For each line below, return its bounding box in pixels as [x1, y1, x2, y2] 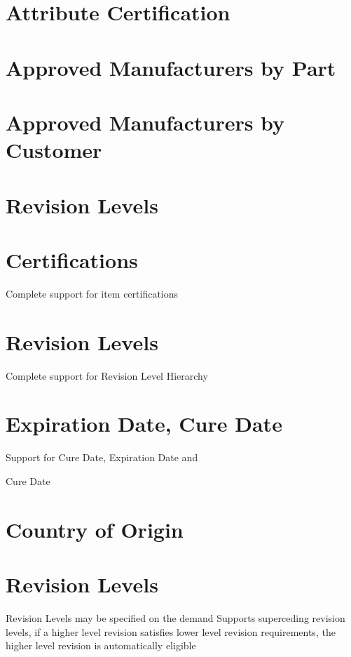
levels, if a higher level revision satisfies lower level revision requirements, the [6, 624, 336, 639]
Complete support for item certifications [6, 286, 179, 300]
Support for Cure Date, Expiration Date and [6, 450, 198, 465]
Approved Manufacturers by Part [6, 53, 336, 81]
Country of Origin [6, 515, 184, 543]
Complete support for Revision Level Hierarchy [6, 368, 208, 383]
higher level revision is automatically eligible [6, 638, 196, 653]
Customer [6, 135, 102, 164]
